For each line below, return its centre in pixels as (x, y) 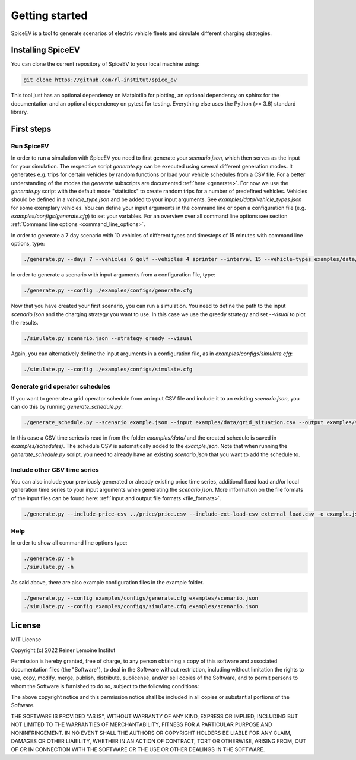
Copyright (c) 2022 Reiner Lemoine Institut (63, 650)
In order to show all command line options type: (69, 543)
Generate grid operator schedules (61, 387)
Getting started (49, 15)
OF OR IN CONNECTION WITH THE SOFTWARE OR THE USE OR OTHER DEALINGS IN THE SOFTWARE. (138, 749)
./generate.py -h (49, 559)
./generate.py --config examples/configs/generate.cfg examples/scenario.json (141, 598)
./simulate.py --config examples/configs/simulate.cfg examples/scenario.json (141, 606)
